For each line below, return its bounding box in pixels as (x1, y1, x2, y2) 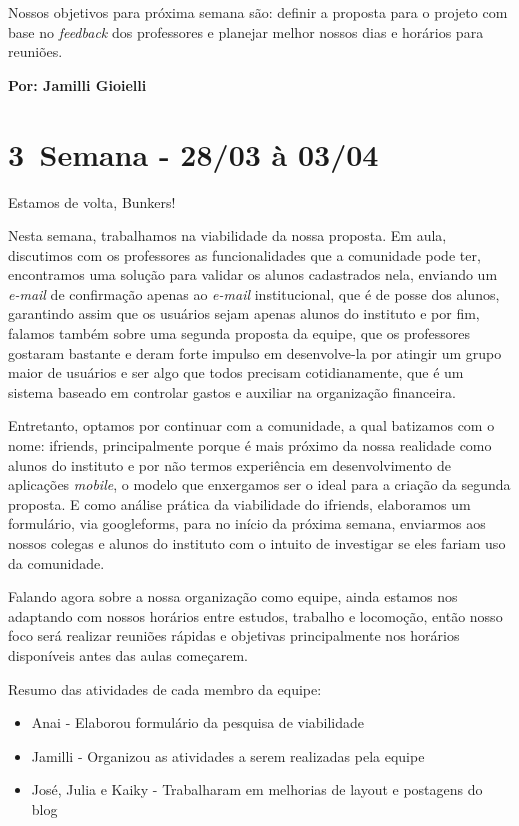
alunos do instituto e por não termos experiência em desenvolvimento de (8, 454, 451, 475)
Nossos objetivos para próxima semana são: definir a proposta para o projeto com (8, 2, 508, 22)
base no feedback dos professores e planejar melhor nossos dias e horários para (8, 21, 484, 42)
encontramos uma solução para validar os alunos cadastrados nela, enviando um (8, 264, 498, 285)
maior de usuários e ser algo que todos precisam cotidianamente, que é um (8, 362, 464, 383)
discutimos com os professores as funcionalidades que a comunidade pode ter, (8, 244, 481, 265)
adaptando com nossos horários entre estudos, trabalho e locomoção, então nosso (8, 605, 503, 626)
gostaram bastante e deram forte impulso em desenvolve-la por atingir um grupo (8, 342, 502, 363)
